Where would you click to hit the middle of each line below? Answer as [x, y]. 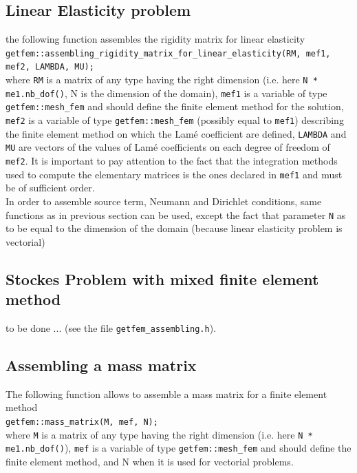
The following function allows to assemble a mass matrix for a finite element [166, 393]
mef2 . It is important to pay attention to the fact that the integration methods [172, 161]
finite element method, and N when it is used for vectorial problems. [150, 461]
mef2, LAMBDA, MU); [50, 67]
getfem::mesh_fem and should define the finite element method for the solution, [175, 106]
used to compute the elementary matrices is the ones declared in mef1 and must [174, 174]
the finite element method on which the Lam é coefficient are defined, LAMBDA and [176, 133]
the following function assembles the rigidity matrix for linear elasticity [155, 39]
